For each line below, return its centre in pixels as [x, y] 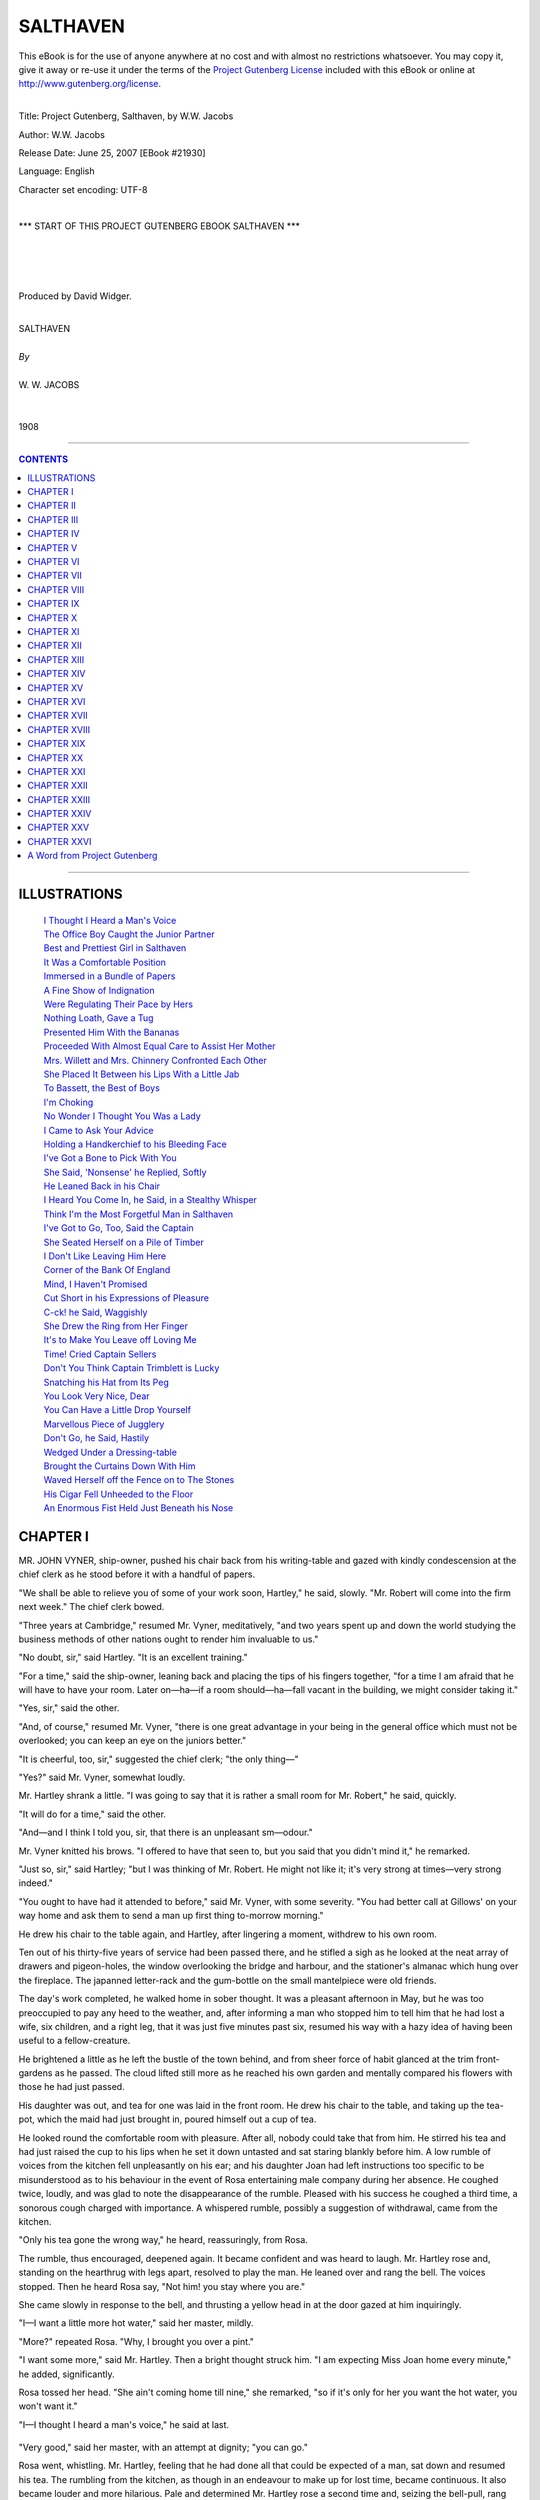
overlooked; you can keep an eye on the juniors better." [132, 1741]
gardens [35, 2073]
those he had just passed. [71, 2087]
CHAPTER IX [53, 604]
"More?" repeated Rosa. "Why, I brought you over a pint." [136, 2341]
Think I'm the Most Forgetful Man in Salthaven [138, 1214]
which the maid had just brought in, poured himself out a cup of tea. [176, 2119]
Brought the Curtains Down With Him [119, 1466]
